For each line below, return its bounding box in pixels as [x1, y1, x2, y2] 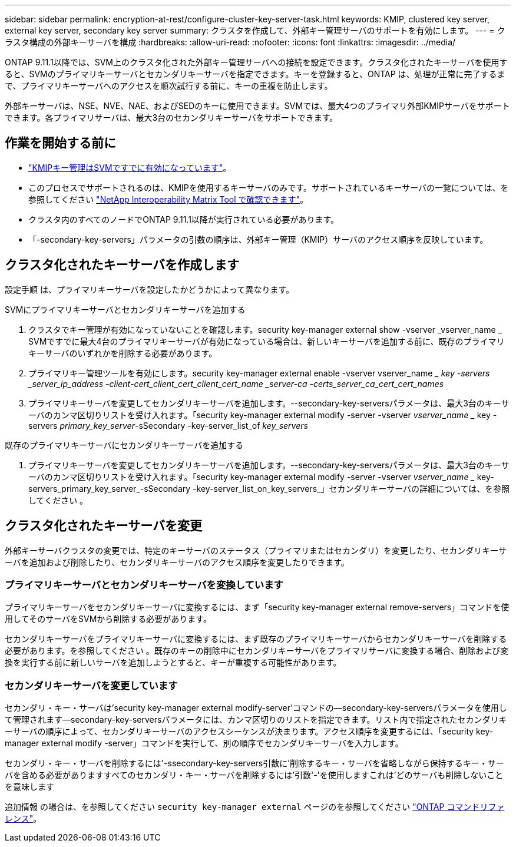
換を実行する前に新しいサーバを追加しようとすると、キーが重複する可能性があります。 [5, 657, 342, 668]
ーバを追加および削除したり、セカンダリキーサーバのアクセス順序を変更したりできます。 [5, 557, 349, 567]
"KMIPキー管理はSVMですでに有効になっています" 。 [28, 162, 231, 173]
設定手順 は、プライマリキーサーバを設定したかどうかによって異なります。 [5, 284, 294, 295]
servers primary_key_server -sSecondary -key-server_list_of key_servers [28, 420, 308, 431]
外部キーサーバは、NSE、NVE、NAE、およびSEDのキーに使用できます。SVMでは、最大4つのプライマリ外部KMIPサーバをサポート [5, 101, 510, 111]
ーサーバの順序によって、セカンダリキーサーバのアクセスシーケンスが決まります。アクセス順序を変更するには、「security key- [5, 726, 494, 737]
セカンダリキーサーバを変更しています [5, 679, 178, 692]
